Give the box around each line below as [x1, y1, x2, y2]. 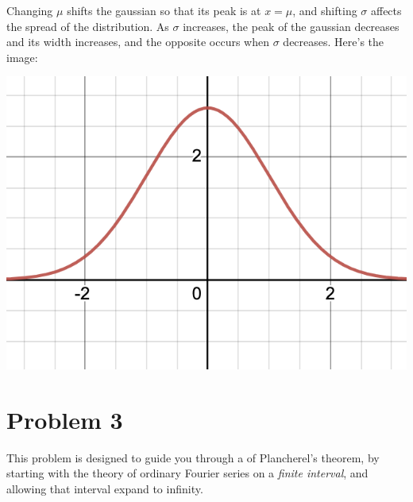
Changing [6, 2, 53, 18]
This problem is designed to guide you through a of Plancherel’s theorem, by [6, 449, 380, 465]
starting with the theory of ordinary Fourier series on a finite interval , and [6, 465, 369, 481]
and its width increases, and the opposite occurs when [6, 33, 270, 50]
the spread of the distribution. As [6, 17, 169, 34]
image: [6, 48, 38, 65]
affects [370, 2, 402, 18]
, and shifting [292, 2, 357, 18]
